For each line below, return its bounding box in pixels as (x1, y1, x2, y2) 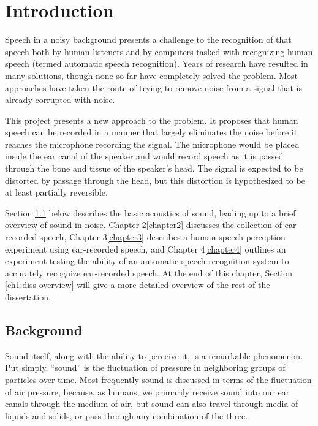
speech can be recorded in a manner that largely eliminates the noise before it (5, 126, 298, 139)
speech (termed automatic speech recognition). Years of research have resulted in (5, 57, 308, 70)
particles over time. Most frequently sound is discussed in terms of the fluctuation (5, 373, 312, 386)
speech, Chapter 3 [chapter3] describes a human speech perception (39, 230, 286, 243)
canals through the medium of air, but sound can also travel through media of (5, 397, 298, 410)
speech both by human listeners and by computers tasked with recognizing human (5, 45, 313, 58)
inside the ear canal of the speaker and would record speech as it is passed (5, 150, 284, 162)
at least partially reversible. (5, 186, 108, 199)
